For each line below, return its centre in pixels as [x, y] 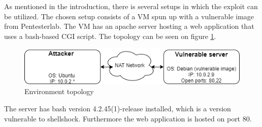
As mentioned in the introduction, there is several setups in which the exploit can [131, 6]
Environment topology [59, 91]
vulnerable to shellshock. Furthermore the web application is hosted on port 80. [128, 118]
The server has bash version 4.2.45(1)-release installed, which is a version [118, 108]
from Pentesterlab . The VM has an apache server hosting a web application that [129, 26]
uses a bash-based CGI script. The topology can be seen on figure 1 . [110, 36]
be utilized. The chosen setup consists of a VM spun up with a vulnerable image [129, 16]
